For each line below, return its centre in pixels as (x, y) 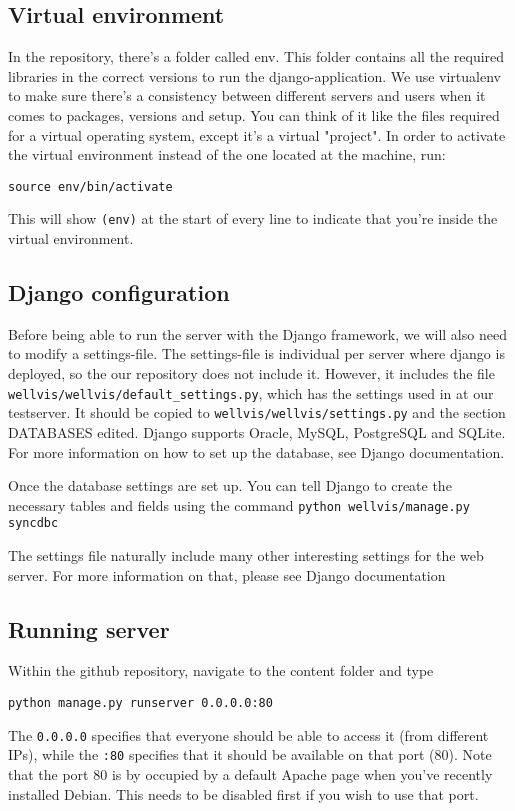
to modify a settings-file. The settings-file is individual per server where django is (256, 353)
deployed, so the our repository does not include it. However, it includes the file (251, 373)
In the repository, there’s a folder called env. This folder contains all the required (256, 56)
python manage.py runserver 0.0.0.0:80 (140, 703)
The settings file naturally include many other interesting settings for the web (246, 555)
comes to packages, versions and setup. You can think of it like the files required (254, 114)
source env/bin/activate (90, 186)
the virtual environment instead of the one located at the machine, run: (227, 154)
